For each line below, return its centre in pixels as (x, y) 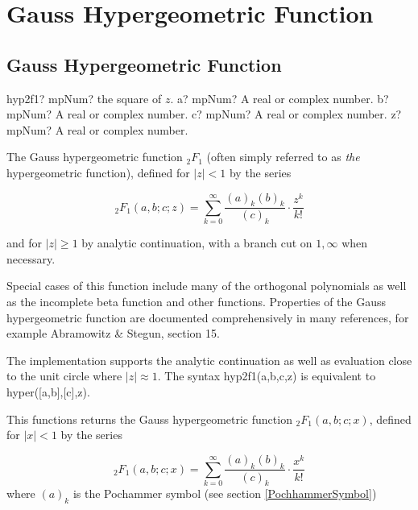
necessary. (31, 258)
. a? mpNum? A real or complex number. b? (279, 98)
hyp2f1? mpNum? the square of (84, 98)
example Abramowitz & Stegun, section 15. (113, 333)
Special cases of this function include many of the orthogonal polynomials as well (207, 286)
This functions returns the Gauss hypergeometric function (149, 419)
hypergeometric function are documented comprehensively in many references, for (208, 317)
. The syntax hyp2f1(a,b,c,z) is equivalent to (267, 376)
